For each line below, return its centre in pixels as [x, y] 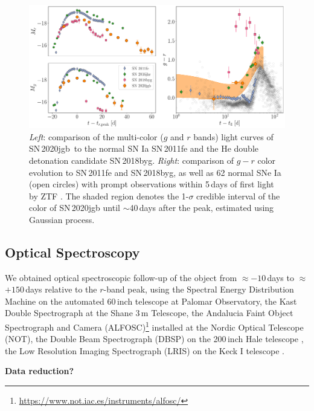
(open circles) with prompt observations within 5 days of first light [152, 184]
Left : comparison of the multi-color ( [96, 136]
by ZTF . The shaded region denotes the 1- [109, 196]
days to [280, 277]
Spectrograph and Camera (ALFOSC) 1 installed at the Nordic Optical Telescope [154, 326]
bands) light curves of [233, 136]
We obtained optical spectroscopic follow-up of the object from [121, 277]
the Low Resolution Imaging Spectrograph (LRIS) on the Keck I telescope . [145, 350]
